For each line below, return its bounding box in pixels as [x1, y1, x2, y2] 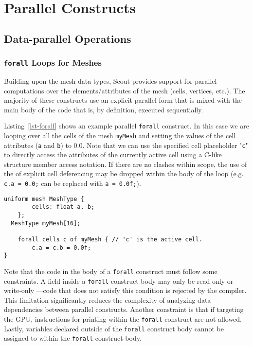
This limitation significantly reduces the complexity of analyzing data [4, 294, 211, 305]
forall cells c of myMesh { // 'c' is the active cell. [18, 236, 203, 243]
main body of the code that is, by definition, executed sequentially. [4, 104, 203, 114]
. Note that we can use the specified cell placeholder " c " [82, 140, 248, 150]
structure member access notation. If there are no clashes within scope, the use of [4, 159, 247, 169]
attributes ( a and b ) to [4, 140, 72, 150]
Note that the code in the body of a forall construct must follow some [4, 266, 217, 276]
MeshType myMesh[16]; [11, 219, 81, 227]
